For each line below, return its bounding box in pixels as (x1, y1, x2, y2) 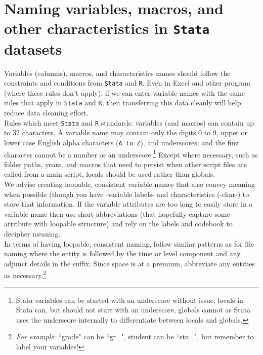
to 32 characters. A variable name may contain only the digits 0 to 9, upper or (4, 127, 247, 138)
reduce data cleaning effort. (4, 107, 89, 118)
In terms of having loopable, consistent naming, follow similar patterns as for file (4, 238, 254, 249)
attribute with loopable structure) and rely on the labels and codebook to (4, 218, 233, 229)
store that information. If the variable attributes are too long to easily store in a (4, 199, 253, 209)
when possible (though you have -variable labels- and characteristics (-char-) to (4, 188, 249, 199)
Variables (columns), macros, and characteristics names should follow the (4, 67, 231, 78)
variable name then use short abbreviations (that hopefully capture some (4, 208, 230, 219)
